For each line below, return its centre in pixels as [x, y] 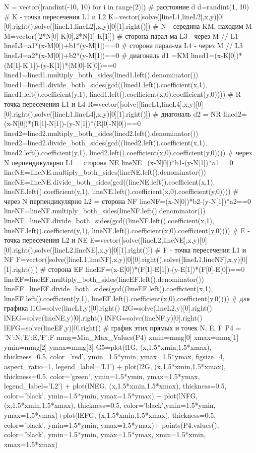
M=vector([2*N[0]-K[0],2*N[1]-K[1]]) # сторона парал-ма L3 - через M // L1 [121, 35]
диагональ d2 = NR [191, 113]
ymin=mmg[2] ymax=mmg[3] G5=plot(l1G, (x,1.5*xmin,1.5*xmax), [108, 347]
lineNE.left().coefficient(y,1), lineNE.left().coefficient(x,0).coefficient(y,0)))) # [121, 191]
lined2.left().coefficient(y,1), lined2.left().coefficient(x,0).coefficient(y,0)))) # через [128, 152]
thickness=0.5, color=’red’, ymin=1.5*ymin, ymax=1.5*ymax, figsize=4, [114, 356]
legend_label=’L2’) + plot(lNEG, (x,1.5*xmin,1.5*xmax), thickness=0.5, [115, 386]
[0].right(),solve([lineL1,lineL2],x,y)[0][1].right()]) [77, 26]
